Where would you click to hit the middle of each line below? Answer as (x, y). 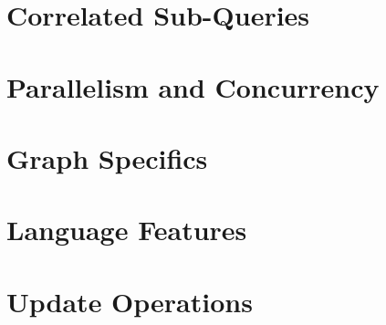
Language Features (127, 230)
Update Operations (130, 301)
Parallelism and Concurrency (193, 86)
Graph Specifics (107, 157)
